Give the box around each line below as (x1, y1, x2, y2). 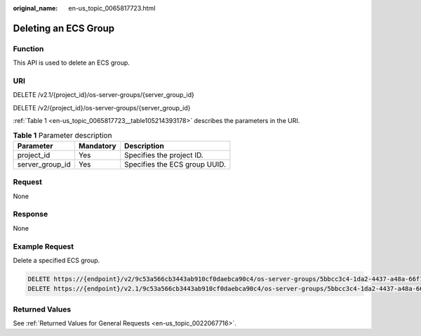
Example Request (13, 241, 74, 251)
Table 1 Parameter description (13, 130, 112, 140)
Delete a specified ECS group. (13, 256, 100, 264)
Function (13, 44, 44, 53)
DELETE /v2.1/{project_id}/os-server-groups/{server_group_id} (13, 91, 194, 99)
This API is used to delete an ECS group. (13, 58, 130, 67)
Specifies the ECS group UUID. (123, 159, 226, 169)
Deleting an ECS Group (13, 22, 115, 34)
